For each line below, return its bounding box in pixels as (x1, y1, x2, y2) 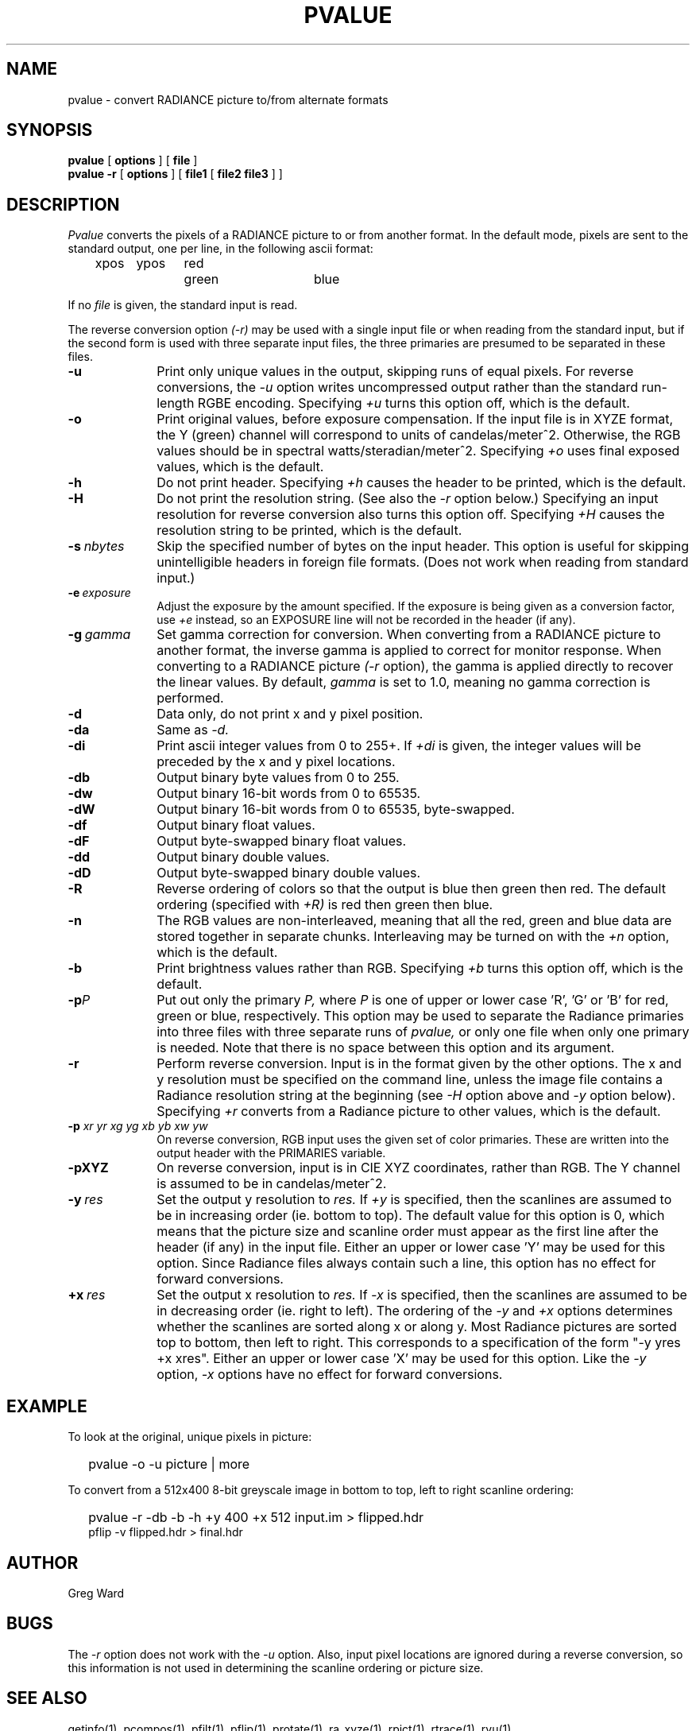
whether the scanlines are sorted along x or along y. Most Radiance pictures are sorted (157, 1319, 677, 1335)
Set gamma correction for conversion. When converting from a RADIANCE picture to (157, 626, 661, 643)
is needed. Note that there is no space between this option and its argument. (157, 1040, 615, 1056)
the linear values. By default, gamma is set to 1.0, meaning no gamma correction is (157, 674, 651, 691)
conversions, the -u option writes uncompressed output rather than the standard (157, 379, 639, 396)
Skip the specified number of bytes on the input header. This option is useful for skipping (157, 538, 690, 555)
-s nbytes (68, 538, 125, 555)
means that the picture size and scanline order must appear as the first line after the (157, 1223, 659, 1240)
